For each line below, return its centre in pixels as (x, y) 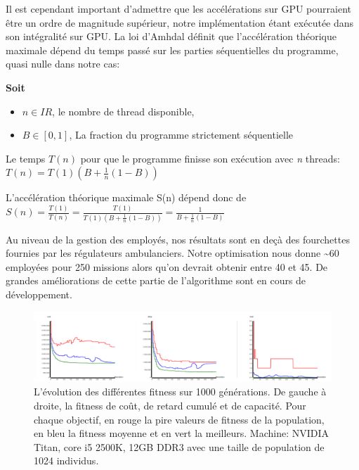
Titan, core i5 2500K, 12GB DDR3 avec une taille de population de (179, 446)
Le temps (26, 158)
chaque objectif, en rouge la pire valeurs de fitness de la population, (179, 419)
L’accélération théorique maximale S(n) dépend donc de (126, 197)
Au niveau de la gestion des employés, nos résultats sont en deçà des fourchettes (178, 239)
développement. (39, 294)
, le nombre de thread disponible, (123, 111)
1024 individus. (66, 461)
